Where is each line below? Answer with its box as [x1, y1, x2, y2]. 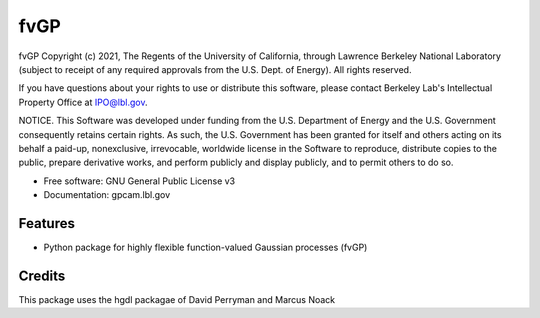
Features [18, 215, 75, 232]
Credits [18, 267, 66, 284]
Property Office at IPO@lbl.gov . [18, 96, 148, 108]
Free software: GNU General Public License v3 [43, 175, 236, 187]
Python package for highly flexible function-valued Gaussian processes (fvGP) [43, 241, 368, 253]
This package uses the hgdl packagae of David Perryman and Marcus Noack [18, 293, 336, 305]
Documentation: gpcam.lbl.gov [43, 189, 171, 201]
